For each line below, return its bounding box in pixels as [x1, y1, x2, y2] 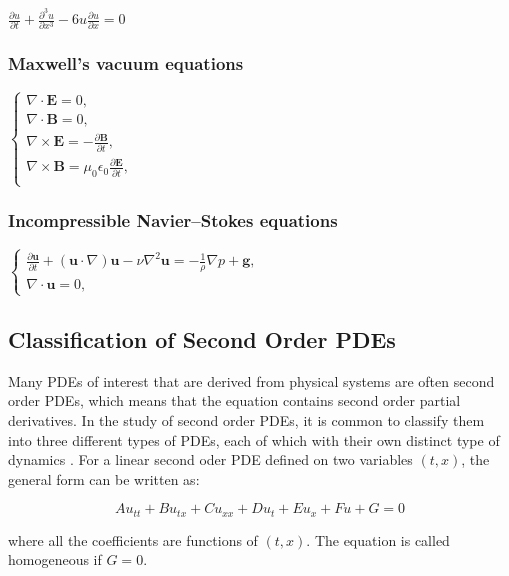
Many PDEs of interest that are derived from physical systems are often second [8, 370, 495, 391]
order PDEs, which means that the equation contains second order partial [8, 390, 461, 411]
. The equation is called [306, 529, 450, 550]
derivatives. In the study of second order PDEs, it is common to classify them [8, 409, 485, 430]
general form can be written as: [8, 468, 200, 489]
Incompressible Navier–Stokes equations [8, 208, 338, 233]
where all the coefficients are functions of [8, 529, 258, 550]
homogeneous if [8, 549, 102, 570]
